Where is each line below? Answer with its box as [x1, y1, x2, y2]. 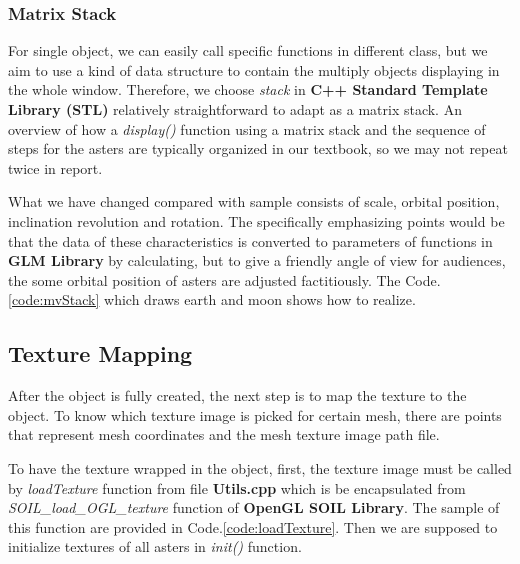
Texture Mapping [8, 338, 193, 369]
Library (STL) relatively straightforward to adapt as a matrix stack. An [8, 99, 462, 119]
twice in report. [8, 157, 103, 178]
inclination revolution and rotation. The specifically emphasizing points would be [8, 210, 505, 231]
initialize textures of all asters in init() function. [8, 536, 302, 557]
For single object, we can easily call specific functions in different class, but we [8, 40, 488, 61]
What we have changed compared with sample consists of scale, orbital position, [8, 191, 500, 212]
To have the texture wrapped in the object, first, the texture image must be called [8, 457, 512, 478]
